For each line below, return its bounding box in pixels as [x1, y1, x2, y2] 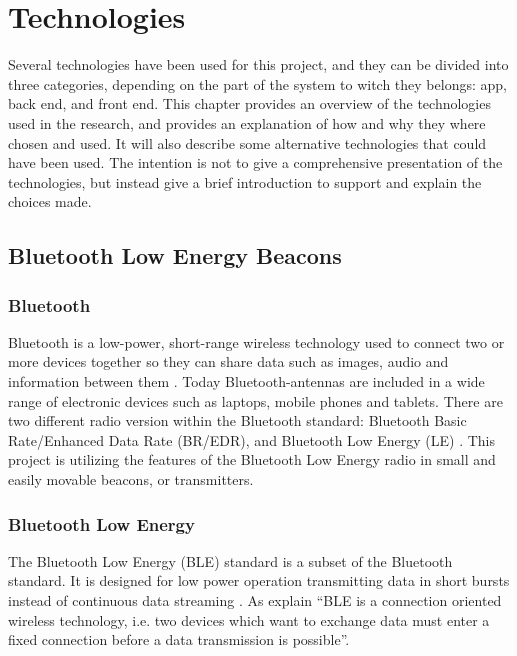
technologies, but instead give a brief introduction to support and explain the [8, 171, 482, 192]
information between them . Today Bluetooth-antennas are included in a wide [8, 371, 485, 392]
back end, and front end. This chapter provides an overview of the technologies [8, 93, 491, 114]
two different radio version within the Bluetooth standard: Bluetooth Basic [8, 410, 467, 431]
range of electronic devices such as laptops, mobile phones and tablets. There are [8, 390, 503, 411]
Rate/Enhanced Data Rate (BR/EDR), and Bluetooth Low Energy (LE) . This [8, 429, 496, 450]
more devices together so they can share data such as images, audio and [8, 351, 449, 372]
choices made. [8, 191, 92, 212]
